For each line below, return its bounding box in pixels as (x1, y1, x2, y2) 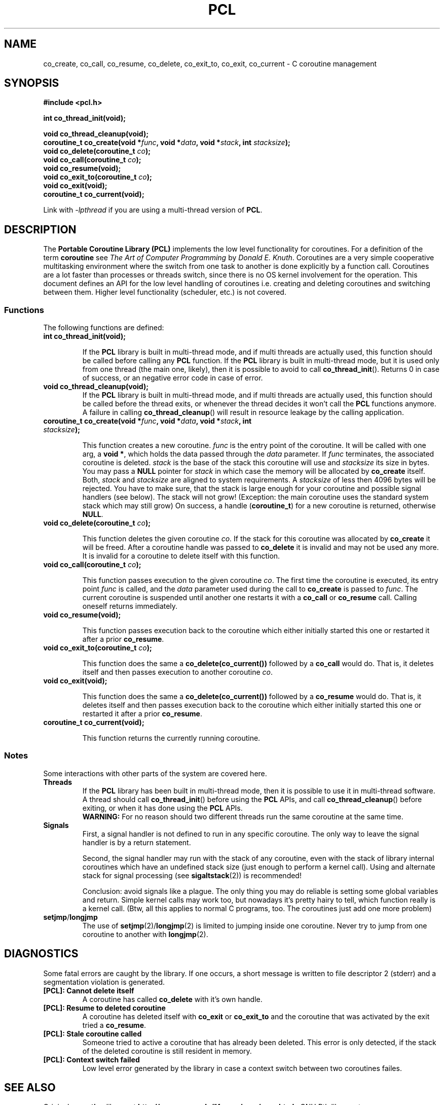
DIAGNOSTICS (4, 947, 79, 960)
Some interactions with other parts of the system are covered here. (43, 769, 267, 778)
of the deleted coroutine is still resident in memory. (82, 1046, 252, 1055)
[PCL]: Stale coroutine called (43, 1029, 142, 1038)
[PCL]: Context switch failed (43, 1055, 140, 1064)
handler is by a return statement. (82, 838, 191, 847)
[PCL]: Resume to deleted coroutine (43, 1003, 166, 1012)
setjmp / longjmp (43, 912, 98, 921)
